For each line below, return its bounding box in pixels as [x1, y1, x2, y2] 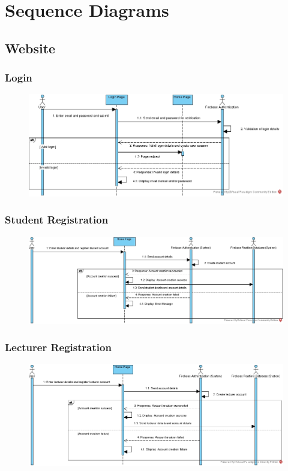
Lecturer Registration [5, 340, 112, 355]
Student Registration [5, 212, 109, 227]
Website [5, 38, 56, 57]
